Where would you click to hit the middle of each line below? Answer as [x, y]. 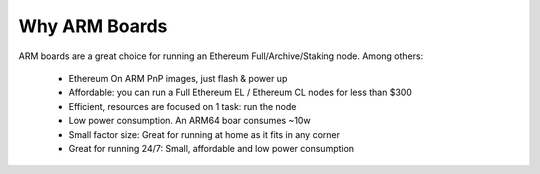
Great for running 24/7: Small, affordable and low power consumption [211, 148]
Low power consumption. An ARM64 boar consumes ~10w [189, 121]
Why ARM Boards [93, 26]
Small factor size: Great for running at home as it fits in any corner [204, 134]
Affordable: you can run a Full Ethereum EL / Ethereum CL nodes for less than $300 [240, 92]
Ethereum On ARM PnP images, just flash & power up [178, 78]
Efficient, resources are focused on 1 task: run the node [182, 106]
